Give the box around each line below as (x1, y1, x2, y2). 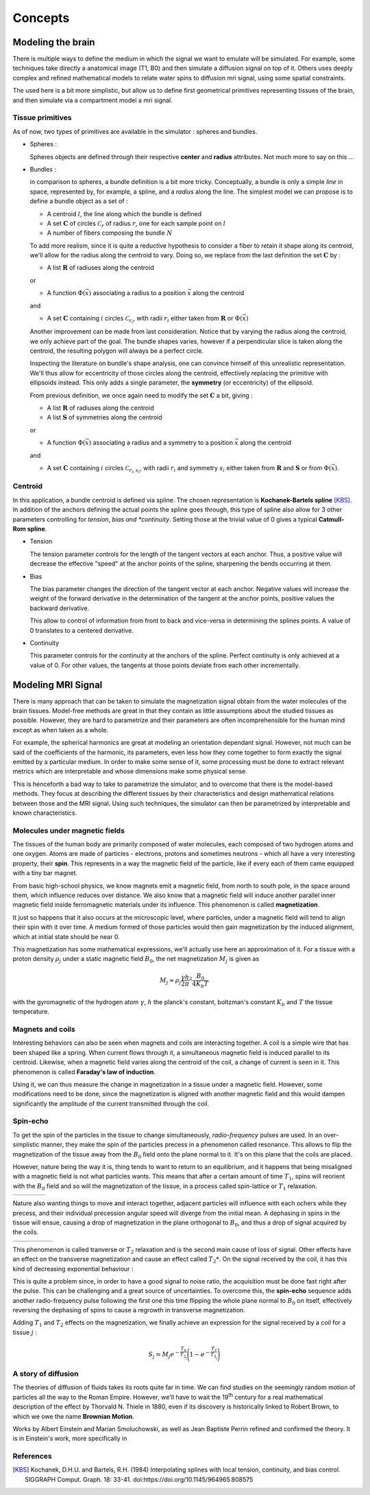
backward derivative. (29, 604, 90, 612)
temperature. (12, 1008, 49, 1016)
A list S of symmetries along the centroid (47, 413, 162, 421)
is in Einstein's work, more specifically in (12, 1435, 127, 1443)
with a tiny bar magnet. (12, 869, 78, 877)
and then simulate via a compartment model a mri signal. (12, 96, 173, 104)
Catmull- (319, 515, 345, 523)
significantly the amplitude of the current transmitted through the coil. (12, 1099, 210, 1108)
